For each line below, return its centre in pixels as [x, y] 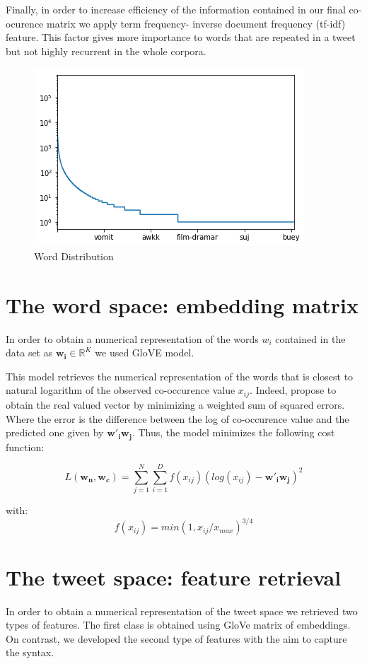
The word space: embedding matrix [182, 304]
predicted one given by [55, 432]
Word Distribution [74, 256]
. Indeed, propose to [293, 390]
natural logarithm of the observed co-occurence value [121, 390]
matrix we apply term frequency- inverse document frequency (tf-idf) [196, 23]
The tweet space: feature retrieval [174, 577]
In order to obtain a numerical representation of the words [132, 338]
